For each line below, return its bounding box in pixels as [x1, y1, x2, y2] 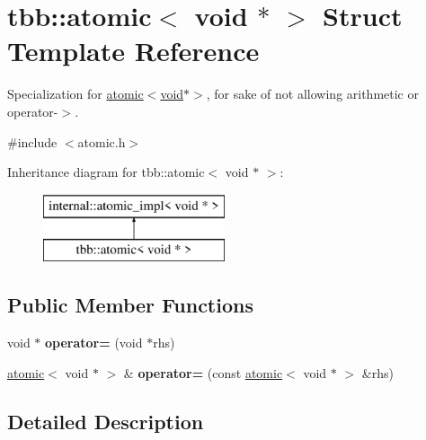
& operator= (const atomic [123, 363, 283, 382]
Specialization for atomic [7, 84, 144, 103]
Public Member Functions [7, 291, 253, 319]
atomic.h [77, 132, 126, 151]
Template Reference [7, 32, 260, 69]
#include [7, 132, 58, 151]
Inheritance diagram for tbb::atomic [7, 163, 205, 181]
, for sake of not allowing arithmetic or [206, 84, 419, 103]
